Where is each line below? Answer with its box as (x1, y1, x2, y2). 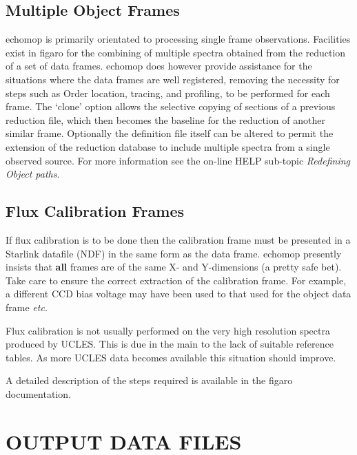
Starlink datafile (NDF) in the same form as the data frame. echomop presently (6, 246, 342, 260)
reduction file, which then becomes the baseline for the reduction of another (6, 112, 325, 127)
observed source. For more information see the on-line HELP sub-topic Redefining (6, 153, 350, 167)
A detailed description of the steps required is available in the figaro (6, 373, 293, 388)
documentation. (6, 386, 71, 401)
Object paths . (6, 167, 60, 181)
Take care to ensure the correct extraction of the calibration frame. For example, (6, 273, 347, 287)
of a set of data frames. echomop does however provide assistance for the (6, 59, 312, 73)
